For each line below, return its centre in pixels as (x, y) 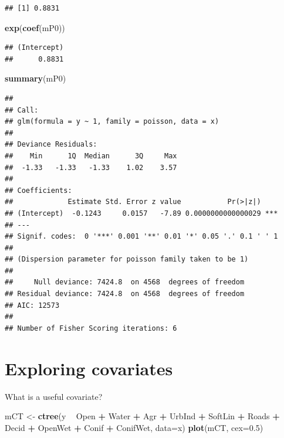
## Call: (22, 110)
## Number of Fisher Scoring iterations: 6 (91, 328)
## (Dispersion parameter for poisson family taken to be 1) (127, 259)
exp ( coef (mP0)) (35, 27)
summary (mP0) (35, 78)
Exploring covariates (89, 368)
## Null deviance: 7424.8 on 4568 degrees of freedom (125, 282)
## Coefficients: (38, 190)
